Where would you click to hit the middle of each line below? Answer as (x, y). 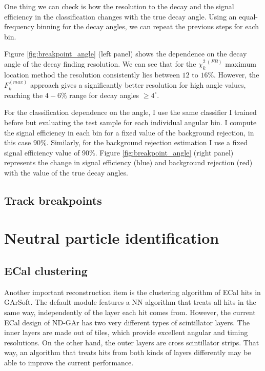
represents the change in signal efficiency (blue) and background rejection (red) (128, 162)
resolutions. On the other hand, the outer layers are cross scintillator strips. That (132, 342)
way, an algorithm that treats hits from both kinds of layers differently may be (128, 352)
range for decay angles (104, 95)
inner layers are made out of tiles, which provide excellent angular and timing (126, 332)
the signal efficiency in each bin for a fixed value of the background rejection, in (129, 132)
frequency (19, 26)
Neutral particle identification (112, 238)
